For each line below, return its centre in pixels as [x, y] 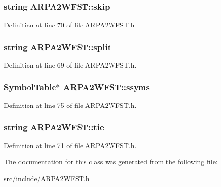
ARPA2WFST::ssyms [106, 87]
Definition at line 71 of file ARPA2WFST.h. [70, 145]
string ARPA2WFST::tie [54, 127]
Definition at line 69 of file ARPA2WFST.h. [70, 65]
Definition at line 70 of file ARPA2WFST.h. [70, 25]
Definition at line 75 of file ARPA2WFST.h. [70, 105]
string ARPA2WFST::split [57, 46]
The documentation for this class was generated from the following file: [111, 162]
